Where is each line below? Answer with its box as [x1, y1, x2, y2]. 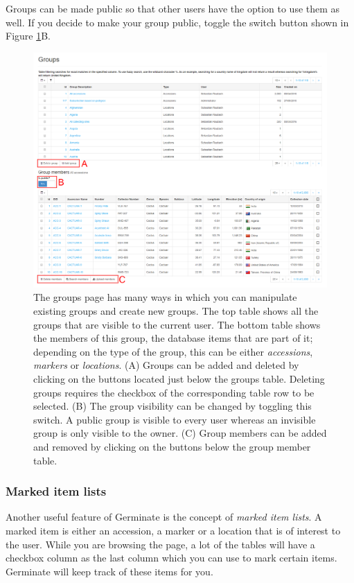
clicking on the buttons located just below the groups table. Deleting [33, 372, 325, 386]
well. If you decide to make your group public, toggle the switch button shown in [6, 15, 349, 29]
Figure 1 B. [6, 28, 51, 43]
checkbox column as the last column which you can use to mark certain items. [6, 550, 337, 565]
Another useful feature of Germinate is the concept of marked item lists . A [6, 510, 322, 524]
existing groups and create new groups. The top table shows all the [33, 304, 319, 318]
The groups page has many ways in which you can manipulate [33, 290, 297, 304]
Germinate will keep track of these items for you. [6, 564, 213, 578]
